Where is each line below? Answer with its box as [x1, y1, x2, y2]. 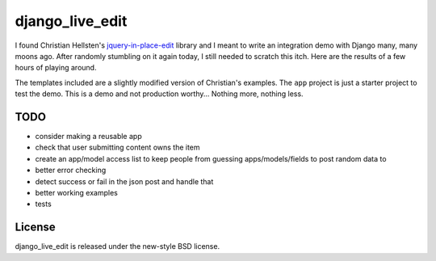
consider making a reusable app [35, 132, 142, 141]
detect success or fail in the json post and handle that [35, 176, 214, 186]
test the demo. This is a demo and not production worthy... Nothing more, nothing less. [15, 89, 304, 99]
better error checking [35, 166, 107, 175]
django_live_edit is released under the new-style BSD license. [15, 242, 220, 251]
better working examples [35, 187, 119, 197]
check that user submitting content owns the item [35, 142, 201, 153]
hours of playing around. [15, 63, 97, 73]
